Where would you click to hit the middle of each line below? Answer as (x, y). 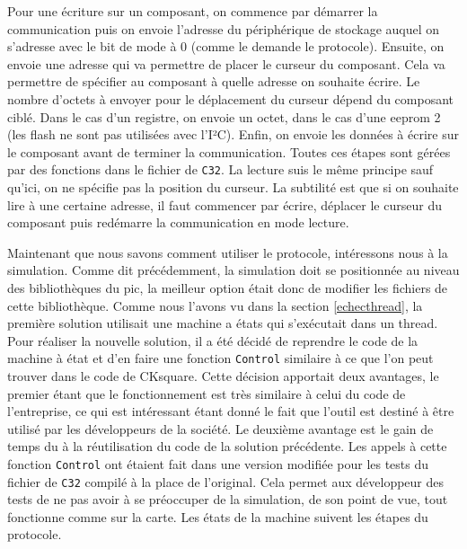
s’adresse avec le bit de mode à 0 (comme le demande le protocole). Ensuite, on (226, 46)
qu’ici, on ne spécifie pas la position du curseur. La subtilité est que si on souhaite (233, 187)
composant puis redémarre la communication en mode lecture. (178, 222)
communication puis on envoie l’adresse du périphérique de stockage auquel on (224, 28)
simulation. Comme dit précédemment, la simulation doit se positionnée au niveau (233, 270)
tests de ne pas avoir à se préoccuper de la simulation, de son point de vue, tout (228, 499)
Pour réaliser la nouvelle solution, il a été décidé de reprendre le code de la (213, 340)
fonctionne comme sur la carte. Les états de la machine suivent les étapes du (218, 516)
